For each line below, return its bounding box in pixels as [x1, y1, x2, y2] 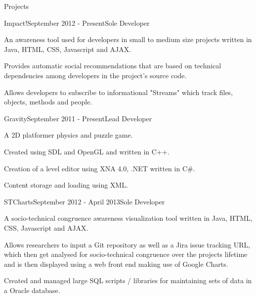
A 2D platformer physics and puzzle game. [4, 130, 133, 140]
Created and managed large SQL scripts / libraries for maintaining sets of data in [4, 275, 252, 286]
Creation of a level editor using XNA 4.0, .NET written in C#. [4, 163, 195, 173]
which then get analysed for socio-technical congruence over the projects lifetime [4, 249, 248, 259]
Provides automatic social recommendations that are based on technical [4, 60, 221, 71]
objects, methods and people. [4, 97, 92, 107]
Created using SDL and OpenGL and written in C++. [4, 146, 170, 156]
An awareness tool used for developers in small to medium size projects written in [4, 34, 252, 45]
